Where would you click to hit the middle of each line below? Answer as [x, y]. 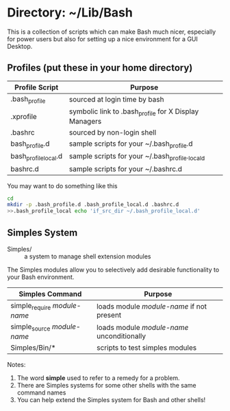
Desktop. [20, 46]
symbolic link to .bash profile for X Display [134, 112]
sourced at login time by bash [116, 100]
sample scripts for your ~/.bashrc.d [126, 168]
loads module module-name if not [152, 306]
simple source [30, 327]
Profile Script [37, 87]
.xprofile [24, 116]
